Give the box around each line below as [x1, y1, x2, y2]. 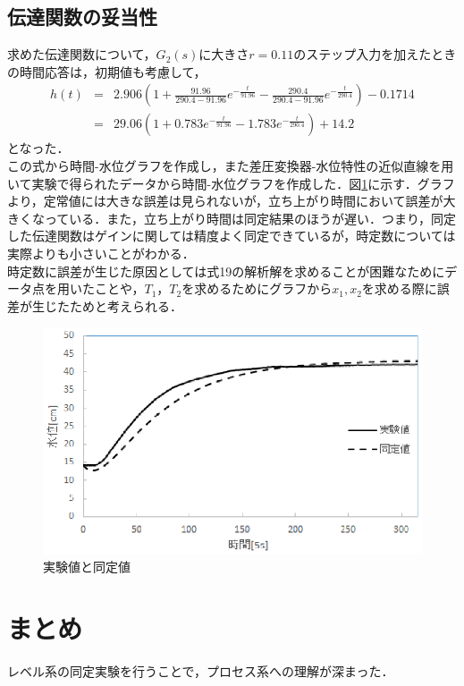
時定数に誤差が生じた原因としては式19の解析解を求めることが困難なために [7, 261, 445, 280]
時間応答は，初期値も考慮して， [19, 62, 207, 80]
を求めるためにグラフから [181, 279, 333, 298]
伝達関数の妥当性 [7, 3, 157, 30]
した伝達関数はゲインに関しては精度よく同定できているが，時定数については [7, 226, 456, 245]
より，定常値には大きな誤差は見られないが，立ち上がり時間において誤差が [7, 191, 443, 210]
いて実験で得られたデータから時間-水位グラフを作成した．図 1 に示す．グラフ [7, 174, 455, 192]
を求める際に [361, 279, 437, 298]
